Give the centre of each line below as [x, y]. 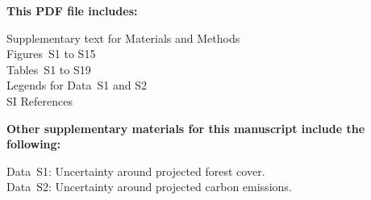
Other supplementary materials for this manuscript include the [186, 128]
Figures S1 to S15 [51, 54]
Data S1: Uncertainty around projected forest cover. [136, 171]
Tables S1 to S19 [49, 69]
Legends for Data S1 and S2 [77, 85]
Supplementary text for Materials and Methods [123, 37]
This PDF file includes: [72, 10]
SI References [40, 100]
